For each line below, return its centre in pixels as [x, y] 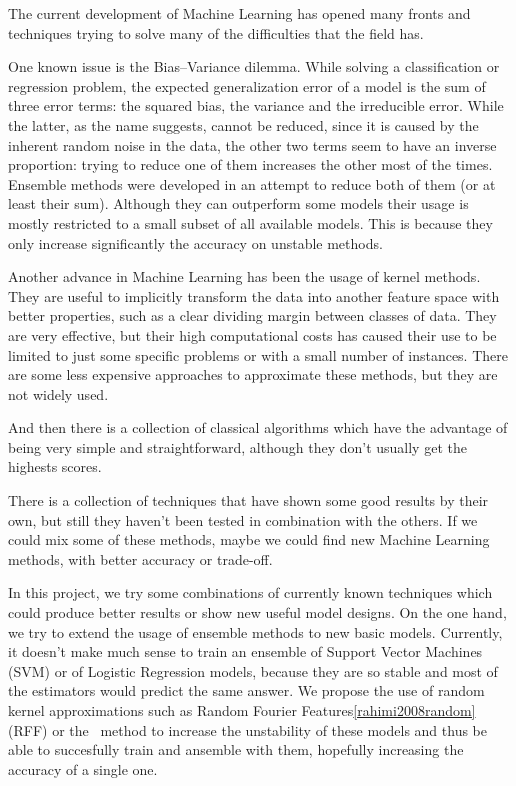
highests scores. [55, 466]
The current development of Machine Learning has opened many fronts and [239, 13]
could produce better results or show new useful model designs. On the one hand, [257, 612]
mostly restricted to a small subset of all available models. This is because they [250, 222]
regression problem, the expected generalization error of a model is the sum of [247, 85]
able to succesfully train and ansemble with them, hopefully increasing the [236, 749]
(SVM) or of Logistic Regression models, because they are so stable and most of [253, 670]
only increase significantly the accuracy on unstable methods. [195, 242]
